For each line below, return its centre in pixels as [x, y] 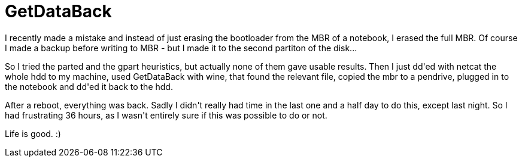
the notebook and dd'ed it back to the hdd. [89, 86]
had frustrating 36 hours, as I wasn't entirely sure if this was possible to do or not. [166, 115]
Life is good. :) [33, 133]
